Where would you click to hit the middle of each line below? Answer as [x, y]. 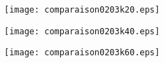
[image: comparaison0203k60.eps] [82, 53]
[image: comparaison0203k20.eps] [82, 10]
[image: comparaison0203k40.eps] [82, 31]
